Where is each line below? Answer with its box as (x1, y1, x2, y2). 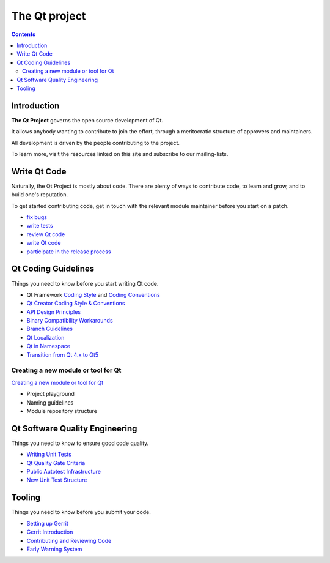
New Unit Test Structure (26, 476, 87, 483)
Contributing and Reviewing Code (26, 537, 112, 544)
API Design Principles (26, 308, 81, 315)
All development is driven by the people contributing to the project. (11, 139, 180, 146)
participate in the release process (26, 248, 111, 255)
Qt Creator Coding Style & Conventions (26, 300, 125, 307)
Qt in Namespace (26, 343, 70, 350)
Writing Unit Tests (26, 450, 71, 458)
